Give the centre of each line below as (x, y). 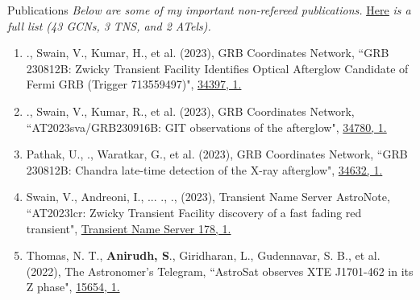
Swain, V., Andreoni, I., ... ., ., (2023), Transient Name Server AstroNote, (208, 197)
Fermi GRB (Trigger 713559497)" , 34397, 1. (134, 84)
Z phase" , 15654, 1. (73, 287)
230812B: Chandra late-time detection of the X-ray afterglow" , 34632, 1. (204, 169)
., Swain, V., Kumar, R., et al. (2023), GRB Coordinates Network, (190, 111)
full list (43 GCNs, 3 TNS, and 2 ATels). (109, 25)
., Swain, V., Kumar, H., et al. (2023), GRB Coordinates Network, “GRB (208, 53)
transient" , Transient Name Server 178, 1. (129, 228)
